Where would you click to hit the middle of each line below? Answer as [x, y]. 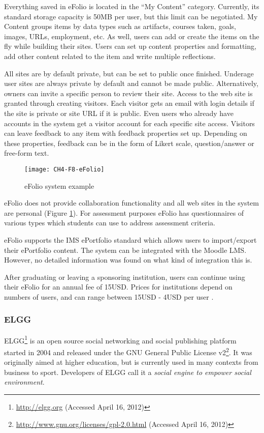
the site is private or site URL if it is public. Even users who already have [119, 113]
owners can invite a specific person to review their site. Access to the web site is [128, 93]
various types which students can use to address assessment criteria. [110, 223]
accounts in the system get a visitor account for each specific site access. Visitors [129, 123]
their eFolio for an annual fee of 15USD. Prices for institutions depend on [118, 287]
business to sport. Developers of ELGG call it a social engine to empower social [128, 372]
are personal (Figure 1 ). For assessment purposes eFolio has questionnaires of [124, 212]
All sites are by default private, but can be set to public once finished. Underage [129, 73]
